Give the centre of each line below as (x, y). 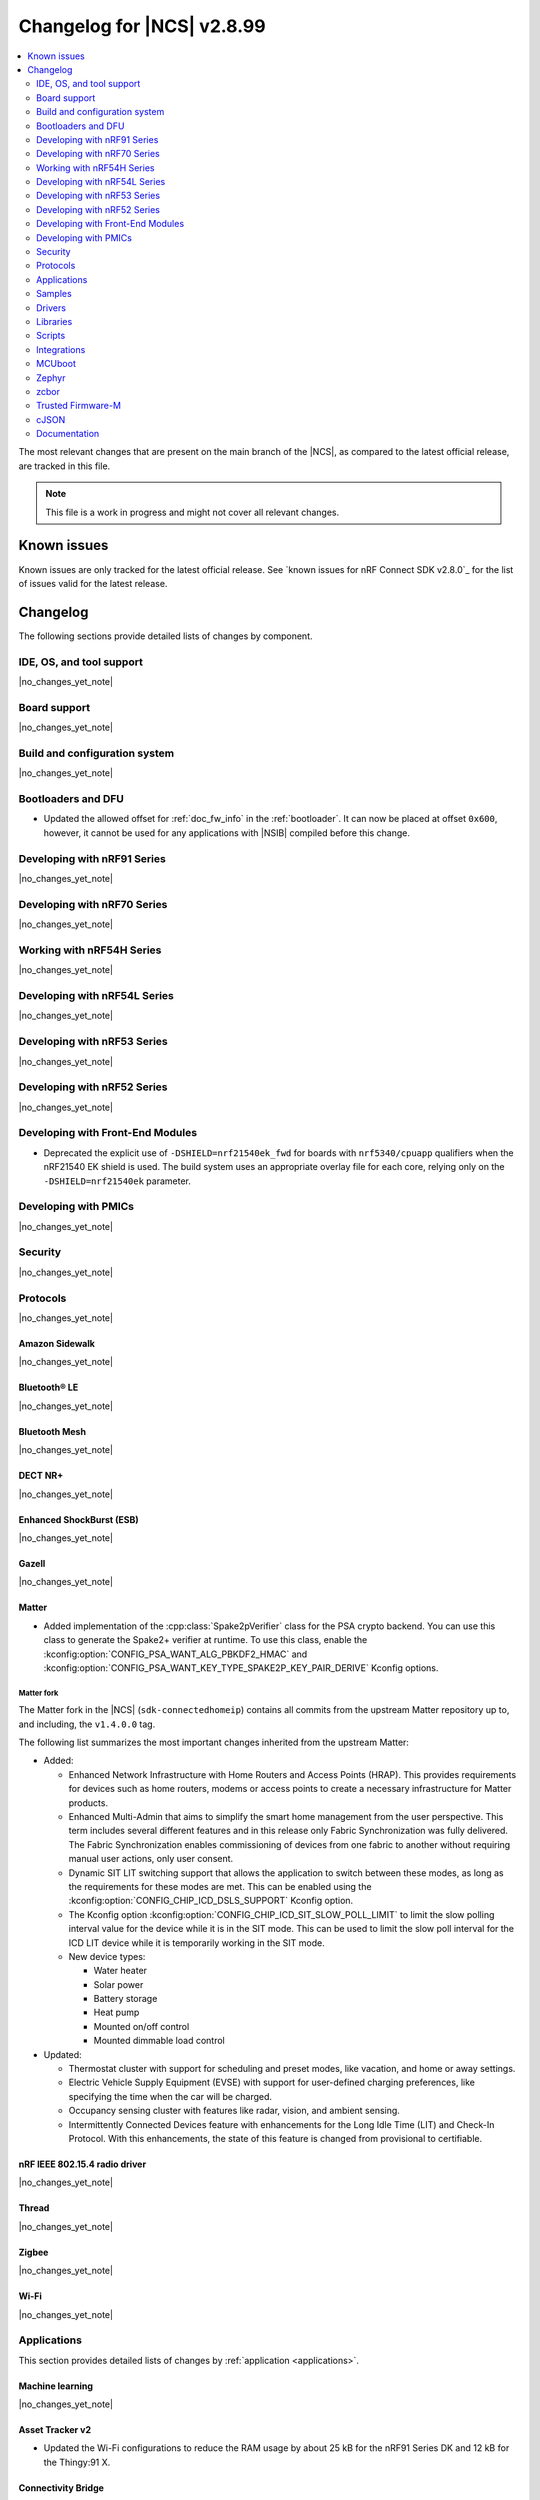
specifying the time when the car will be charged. (170, 2096)
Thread (34, 2208)
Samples (54, 294)
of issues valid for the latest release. (93, 583)
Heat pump (116, 2012)
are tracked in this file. (64, 466)
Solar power (118, 1984)
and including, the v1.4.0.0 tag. (87, 1724)
